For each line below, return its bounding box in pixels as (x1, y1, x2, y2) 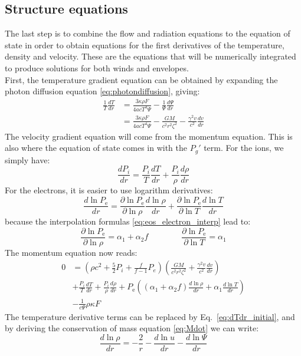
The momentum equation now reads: (5, 246, 138, 258)
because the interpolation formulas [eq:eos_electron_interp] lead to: (5, 215, 251, 228)
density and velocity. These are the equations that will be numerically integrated (5, 50, 296, 62)
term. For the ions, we (204, 141, 284, 154)
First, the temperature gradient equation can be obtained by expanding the (5, 73, 278, 85)
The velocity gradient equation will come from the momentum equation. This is (5, 130, 293, 142)
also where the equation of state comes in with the (5, 141, 188, 154)
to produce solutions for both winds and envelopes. (5, 61, 189, 74)
